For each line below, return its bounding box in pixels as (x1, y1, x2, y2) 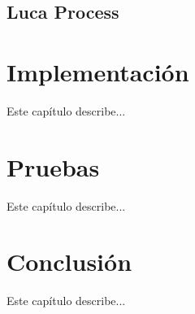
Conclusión (6, 245, 132, 278)
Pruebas (6, 150, 100, 183)
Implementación (6, 55, 189, 88)
